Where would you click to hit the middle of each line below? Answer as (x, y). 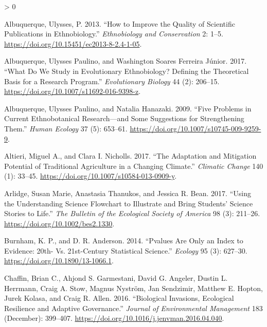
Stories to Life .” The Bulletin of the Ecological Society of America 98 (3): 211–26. (132, 213)
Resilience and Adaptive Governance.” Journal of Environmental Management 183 (133, 308)
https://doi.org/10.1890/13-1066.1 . (59, 261)
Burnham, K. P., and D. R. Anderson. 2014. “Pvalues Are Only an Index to (124, 241)
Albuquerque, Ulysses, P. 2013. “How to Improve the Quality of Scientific (120, 23)
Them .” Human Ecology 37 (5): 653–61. (66, 128)
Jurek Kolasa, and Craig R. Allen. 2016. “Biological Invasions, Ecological (119, 298)
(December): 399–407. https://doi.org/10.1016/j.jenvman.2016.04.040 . (114, 318)
